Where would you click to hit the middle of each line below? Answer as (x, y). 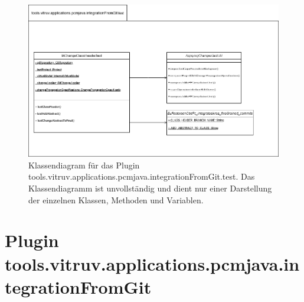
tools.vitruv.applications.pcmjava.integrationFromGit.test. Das (142, 176)
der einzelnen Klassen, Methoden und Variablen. (116, 199)
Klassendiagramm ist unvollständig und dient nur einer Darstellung (150, 188)
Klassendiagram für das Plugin (84, 165)
